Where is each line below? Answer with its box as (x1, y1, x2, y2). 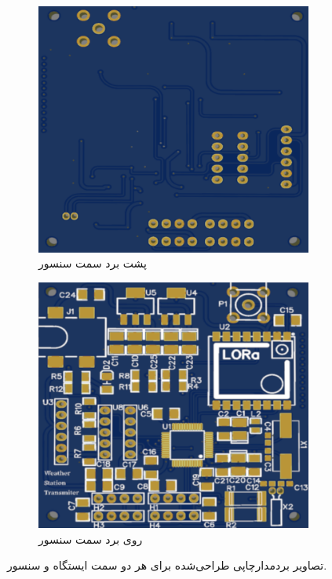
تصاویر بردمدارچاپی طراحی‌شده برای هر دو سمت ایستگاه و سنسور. (7, 557, 327, 574)
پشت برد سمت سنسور (38, 255, 147, 271)
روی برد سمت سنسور (38, 530, 143, 547)
